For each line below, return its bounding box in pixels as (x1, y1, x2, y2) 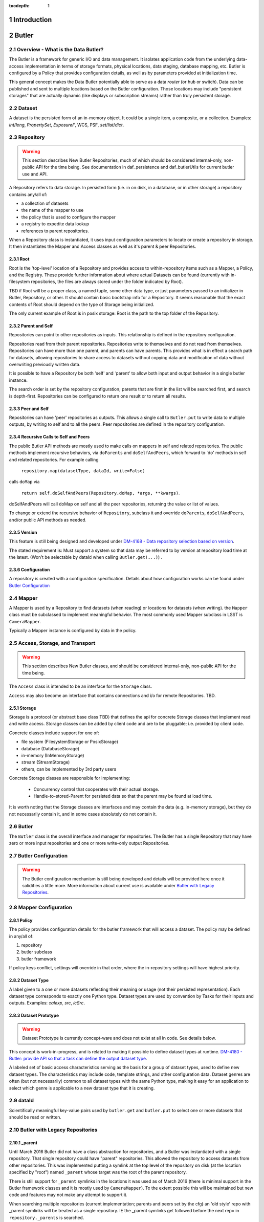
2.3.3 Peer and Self (9, 406, 49, 412)
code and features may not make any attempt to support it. (9, 1192, 128, 1198)
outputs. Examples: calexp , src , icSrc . (9, 1000, 85, 1006)
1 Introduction (9, 15, 52, 24)
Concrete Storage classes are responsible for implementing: (9, 775, 131, 781)
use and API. (22, 171, 48, 177)
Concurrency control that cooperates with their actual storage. (33, 786, 159, 792)
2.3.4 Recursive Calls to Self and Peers (9, 434, 90, 440)
